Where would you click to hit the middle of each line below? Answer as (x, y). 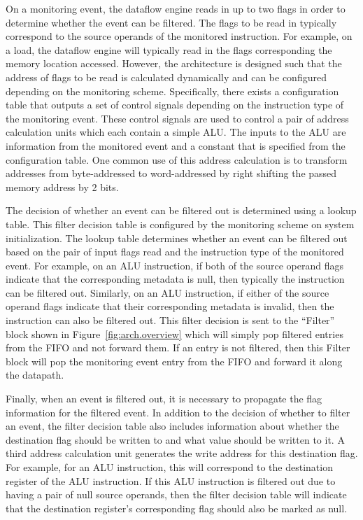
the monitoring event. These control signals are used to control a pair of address (177, 118)
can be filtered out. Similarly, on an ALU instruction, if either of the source (168, 292)
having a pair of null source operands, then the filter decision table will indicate (176, 494)
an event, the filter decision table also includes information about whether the (172, 426)
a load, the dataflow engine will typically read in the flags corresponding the (169, 49)
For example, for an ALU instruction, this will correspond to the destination (169, 467)
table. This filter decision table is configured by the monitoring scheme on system (180, 224)
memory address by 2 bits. (62, 187)
